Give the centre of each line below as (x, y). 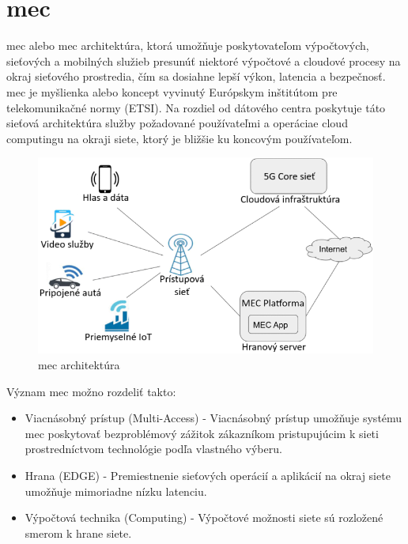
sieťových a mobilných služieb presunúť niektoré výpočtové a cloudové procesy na (204, 60)
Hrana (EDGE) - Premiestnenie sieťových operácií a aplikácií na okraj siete (208, 475)
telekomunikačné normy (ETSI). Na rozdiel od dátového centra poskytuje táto (196, 107)
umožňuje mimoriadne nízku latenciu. (116, 491)
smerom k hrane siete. (78, 533)
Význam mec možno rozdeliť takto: (91, 391)
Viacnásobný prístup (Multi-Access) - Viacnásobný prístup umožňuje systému (213, 418)
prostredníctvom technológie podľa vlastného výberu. (153, 449)
